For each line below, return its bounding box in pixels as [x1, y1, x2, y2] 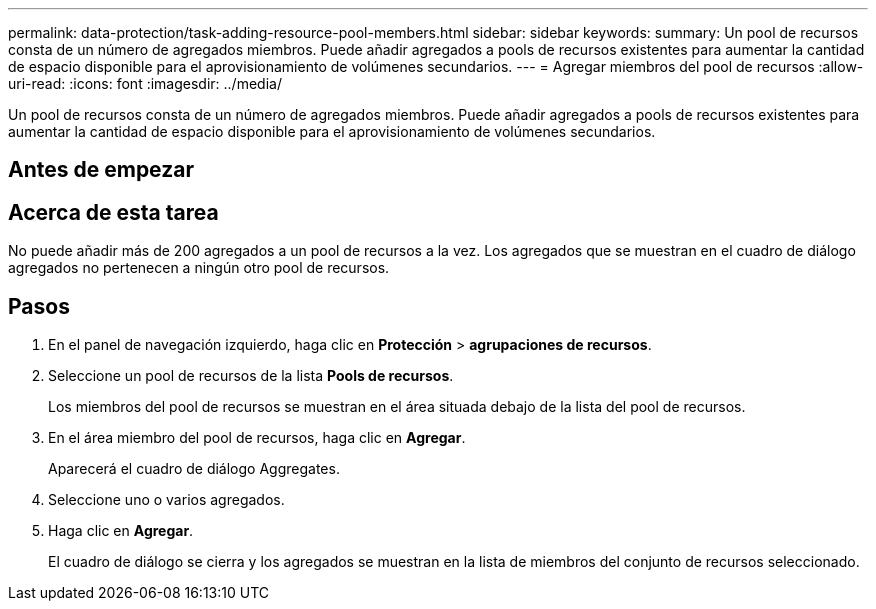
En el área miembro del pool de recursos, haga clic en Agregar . [48, 429, 466, 447]
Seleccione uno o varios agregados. [48, 491, 285, 509]
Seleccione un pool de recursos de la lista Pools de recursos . [48, 367, 454, 385]
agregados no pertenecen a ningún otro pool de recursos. [8, 259, 390, 277]
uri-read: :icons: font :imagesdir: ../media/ [8, 75, 282, 92]
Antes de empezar [8, 157, 194, 183]
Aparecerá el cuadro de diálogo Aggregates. [48, 460, 340, 478]
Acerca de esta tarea [8, 199, 219, 225]
